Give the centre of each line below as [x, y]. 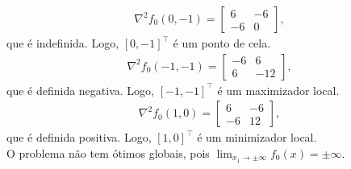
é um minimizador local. [257, 137]
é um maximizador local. [278, 90]
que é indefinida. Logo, [63, 43]
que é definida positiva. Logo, [79, 137]
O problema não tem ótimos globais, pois [108, 153]
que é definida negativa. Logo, [80, 90]
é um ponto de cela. [222, 43]
